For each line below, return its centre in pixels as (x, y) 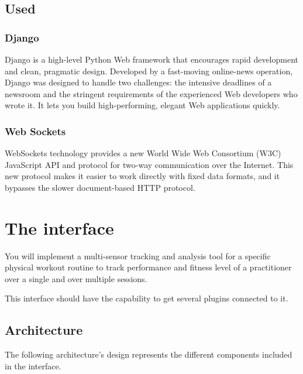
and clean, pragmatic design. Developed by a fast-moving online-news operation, (149, 71)
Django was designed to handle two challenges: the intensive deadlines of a (138, 82)
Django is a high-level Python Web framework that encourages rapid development (151, 59)
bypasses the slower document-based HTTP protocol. (100, 187)
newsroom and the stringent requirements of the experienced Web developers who (151, 93)
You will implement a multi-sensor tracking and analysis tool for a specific (138, 255)
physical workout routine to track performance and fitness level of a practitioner (148, 267)
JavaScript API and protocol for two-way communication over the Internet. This (149, 164)
